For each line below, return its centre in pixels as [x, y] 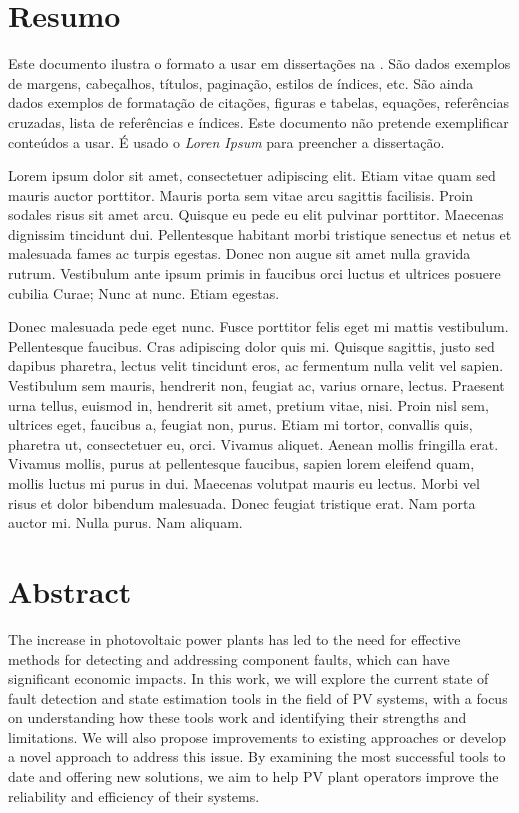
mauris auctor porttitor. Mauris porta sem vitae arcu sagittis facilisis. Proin [241, 194]
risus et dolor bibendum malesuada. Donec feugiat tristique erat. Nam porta [242, 502]
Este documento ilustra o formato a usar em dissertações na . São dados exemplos [259, 63]
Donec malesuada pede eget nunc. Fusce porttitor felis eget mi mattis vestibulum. [258, 326]
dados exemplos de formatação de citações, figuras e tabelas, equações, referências [259, 102]
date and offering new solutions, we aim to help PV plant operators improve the [253, 776]
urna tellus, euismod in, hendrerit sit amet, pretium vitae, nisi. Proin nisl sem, [248, 404]
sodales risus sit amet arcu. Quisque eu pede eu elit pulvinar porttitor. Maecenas [256, 214]
